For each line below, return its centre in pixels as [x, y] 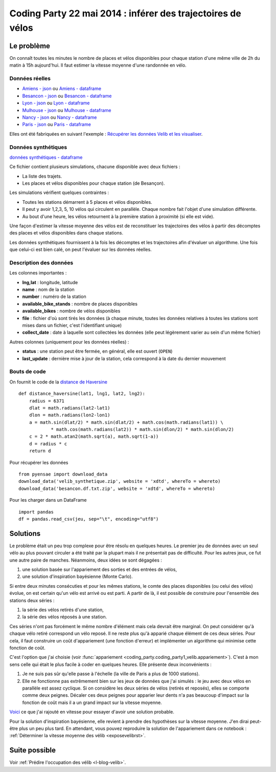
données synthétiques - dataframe [46, 157]
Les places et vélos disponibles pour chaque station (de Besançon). [94, 183]
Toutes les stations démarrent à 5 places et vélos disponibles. [87, 202]
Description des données [41, 263]
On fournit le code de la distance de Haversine [58, 382]
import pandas [36, 512]
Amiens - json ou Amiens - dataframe [62, 89]
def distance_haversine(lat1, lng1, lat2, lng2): [82, 394]
